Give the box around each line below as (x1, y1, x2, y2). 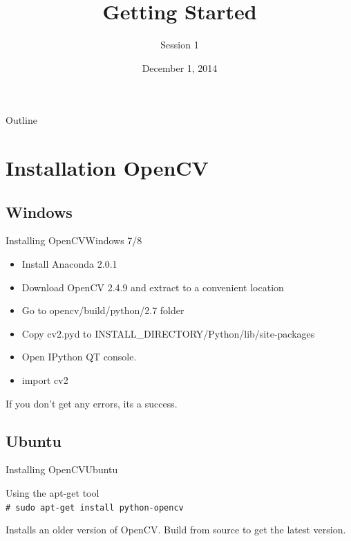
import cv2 (21, 373, 68, 387)
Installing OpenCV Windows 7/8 (6, 233, 142, 248)
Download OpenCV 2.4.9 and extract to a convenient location (21, 279, 284, 294)
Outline (6, 113, 37, 127)
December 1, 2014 (142, 60, 218, 75)
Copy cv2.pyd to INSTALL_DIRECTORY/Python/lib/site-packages (21, 326, 315, 340)
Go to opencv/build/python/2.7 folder (21, 303, 184, 318)
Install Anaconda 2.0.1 (21, 257, 117, 271)
